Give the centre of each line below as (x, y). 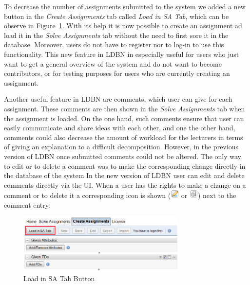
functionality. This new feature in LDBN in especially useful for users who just (122, 54)
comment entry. (27, 205)
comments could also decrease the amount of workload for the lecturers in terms (124, 137)
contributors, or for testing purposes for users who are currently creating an (117, 73)
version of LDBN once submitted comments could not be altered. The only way (123, 156)
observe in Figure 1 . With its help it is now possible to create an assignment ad (123, 26)
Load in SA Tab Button (59, 278)
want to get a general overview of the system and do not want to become (113, 63)
